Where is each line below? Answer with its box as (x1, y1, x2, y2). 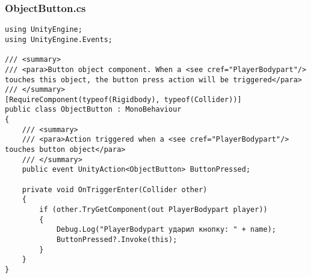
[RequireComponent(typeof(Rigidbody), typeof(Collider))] (5, 95, 242, 104)
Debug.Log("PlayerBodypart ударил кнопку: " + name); (56, 225, 277, 234)
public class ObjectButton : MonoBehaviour (5, 105, 182, 114)
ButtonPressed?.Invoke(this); (56, 235, 177, 244)
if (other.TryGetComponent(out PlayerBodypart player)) (39, 205, 268, 214)
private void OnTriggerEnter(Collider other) (22, 185, 208, 194)
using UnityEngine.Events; (5, 35, 112, 44)
